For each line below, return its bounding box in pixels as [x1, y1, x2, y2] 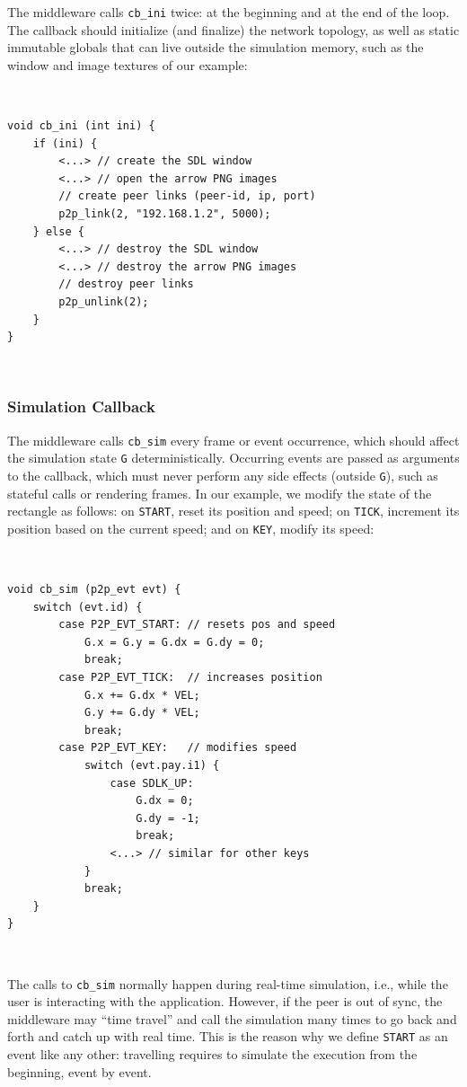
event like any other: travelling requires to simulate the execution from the [7, 1045, 418, 1063]
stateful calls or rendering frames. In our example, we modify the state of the [7, 483, 432, 502]
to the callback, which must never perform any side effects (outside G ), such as [7, 465, 438, 484]
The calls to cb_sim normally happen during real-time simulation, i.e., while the [7, 974, 448, 993]
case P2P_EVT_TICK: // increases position [58, 671, 322, 684]
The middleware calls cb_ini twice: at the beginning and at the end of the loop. [7, 3, 450, 21]
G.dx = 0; [136, 794, 194, 808]
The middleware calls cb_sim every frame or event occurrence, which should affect [7, 430, 460, 449]
